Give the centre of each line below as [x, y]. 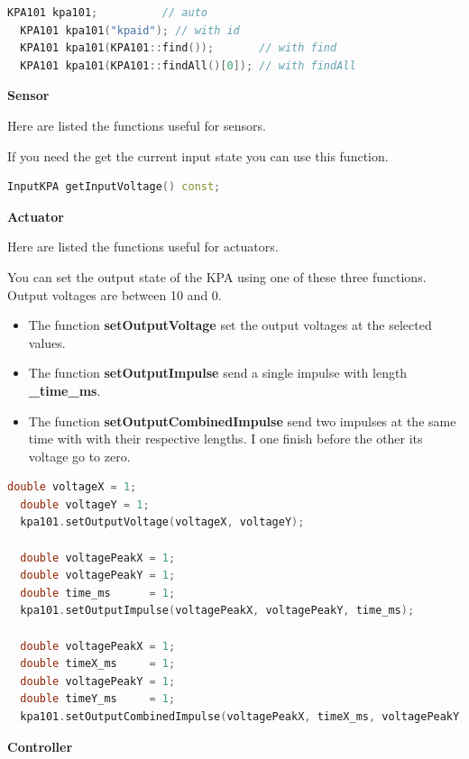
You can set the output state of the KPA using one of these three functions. [217, 276]
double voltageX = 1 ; [72, 487]
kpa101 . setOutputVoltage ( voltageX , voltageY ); [162, 522]
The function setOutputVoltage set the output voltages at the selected [230, 325]
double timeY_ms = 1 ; [98, 699]
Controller [40, 746]
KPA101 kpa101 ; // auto [107, 13]
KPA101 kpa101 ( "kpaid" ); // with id [130, 30]
